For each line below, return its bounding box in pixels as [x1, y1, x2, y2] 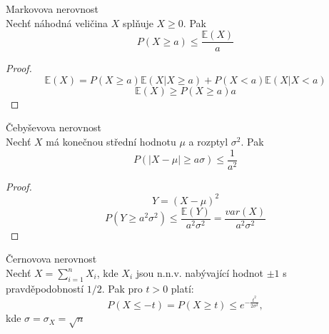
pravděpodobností [6, 280, 84, 295]
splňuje [123, 15, 153, 30]
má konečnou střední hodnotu [46, 134, 176, 149]
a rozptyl [188, 134, 228, 149]
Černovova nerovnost [6, 251, 97, 266]
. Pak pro [101, 280, 143, 295]
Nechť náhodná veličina [6, 15, 108, 30]
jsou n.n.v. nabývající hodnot [136, 265, 264, 280]
